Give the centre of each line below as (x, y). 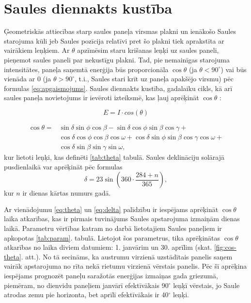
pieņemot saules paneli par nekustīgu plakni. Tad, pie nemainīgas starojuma (117, 59)
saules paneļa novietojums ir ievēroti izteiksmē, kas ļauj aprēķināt (102, 98)
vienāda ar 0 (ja (28, 79)
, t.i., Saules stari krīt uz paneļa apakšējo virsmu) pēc (154, 79)
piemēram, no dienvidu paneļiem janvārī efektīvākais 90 (86, 285)
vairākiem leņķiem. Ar (37, 50)
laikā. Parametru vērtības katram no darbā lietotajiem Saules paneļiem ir (113, 228)
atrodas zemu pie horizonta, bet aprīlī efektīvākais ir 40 (86, 295)
